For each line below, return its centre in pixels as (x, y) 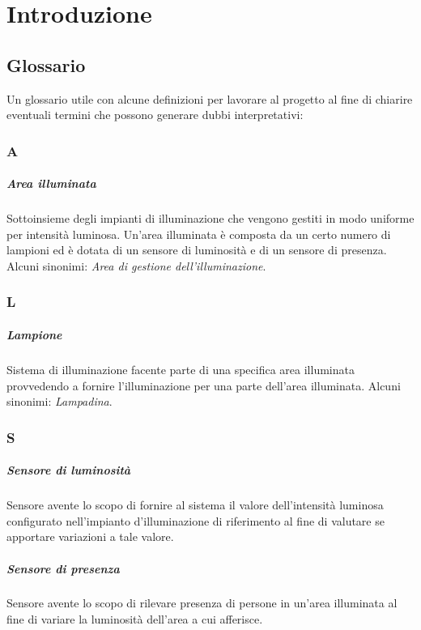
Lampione (34, 334)
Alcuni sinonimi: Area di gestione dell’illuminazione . (136, 265)
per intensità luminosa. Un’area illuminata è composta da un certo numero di (199, 234)
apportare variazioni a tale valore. (90, 536)
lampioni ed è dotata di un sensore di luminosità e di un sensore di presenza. (197, 250)
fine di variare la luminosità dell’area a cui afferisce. (135, 619)
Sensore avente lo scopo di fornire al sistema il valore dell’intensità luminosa (195, 505)
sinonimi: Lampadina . (60, 401)
